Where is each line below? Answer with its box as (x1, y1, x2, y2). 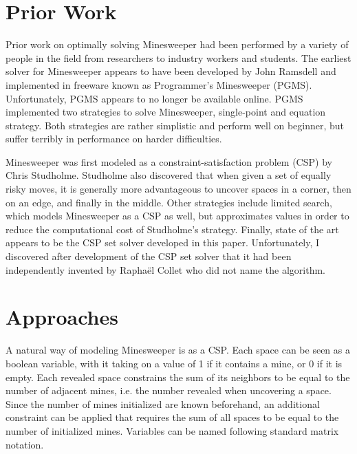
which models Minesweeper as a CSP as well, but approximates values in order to (6, 208, 349, 223)
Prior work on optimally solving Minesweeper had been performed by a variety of (6, 37, 349, 52)
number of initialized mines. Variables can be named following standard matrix (6, 423, 339, 437)
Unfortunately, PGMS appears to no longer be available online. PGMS (6, 91, 303, 105)
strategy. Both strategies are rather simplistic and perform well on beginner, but (6, 118, 345, 132)
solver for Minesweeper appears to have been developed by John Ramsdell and (6, 64, 336, 78)
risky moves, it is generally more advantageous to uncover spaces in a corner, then (6, 182, 351, 196)
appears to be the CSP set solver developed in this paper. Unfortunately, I (6, 235, 320, 250)
